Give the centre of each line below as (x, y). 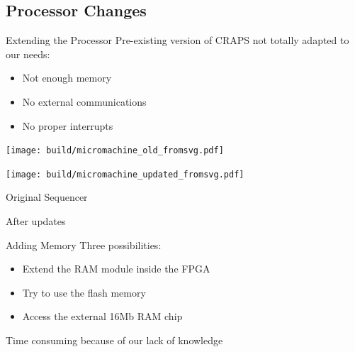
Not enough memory (67, 78)
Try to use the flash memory (84, 292)
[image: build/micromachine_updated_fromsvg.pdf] (125, 174)
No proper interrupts (68, 125)
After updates (36, 221)
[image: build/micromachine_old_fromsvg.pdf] (115, 151)
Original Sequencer (47, 197)
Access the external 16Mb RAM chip (102, 316)
